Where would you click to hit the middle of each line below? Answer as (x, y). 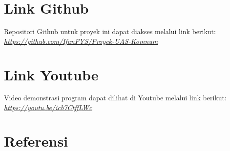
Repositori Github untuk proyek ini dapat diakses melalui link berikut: (110, 31)
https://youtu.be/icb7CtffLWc (48, 107)
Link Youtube (51, 74)
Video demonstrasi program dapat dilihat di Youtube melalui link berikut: (115, 98)
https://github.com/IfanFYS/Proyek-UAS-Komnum (81, 41)
